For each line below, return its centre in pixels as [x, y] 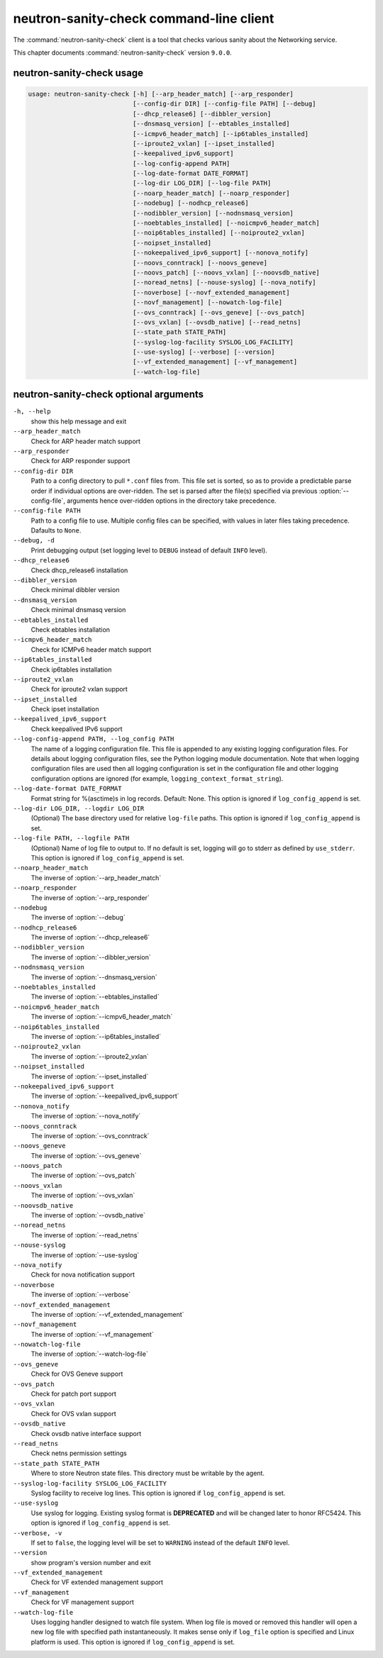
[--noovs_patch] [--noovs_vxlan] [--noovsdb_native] [226, 272]
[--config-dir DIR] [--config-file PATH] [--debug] [224, 104]
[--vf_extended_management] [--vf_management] [215, 362]
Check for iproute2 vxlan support [79, 689]
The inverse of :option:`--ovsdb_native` [88, 1215]
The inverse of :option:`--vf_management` [92, 1334]
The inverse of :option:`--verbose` [81, 1295]
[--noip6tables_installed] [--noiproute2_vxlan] [218, 233]
